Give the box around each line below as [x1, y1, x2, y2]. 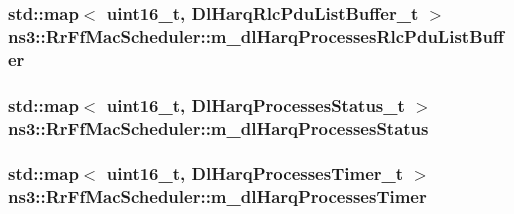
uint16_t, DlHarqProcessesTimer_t [106, 161, 404, 186]
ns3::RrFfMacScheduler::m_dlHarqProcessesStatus [8, 115, 429, 140]
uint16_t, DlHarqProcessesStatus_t [106, 92, 405, 117]
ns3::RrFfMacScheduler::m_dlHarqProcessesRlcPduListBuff [8, 23, 504, 48]
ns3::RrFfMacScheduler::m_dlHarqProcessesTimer [8, 184, 427, 209]
